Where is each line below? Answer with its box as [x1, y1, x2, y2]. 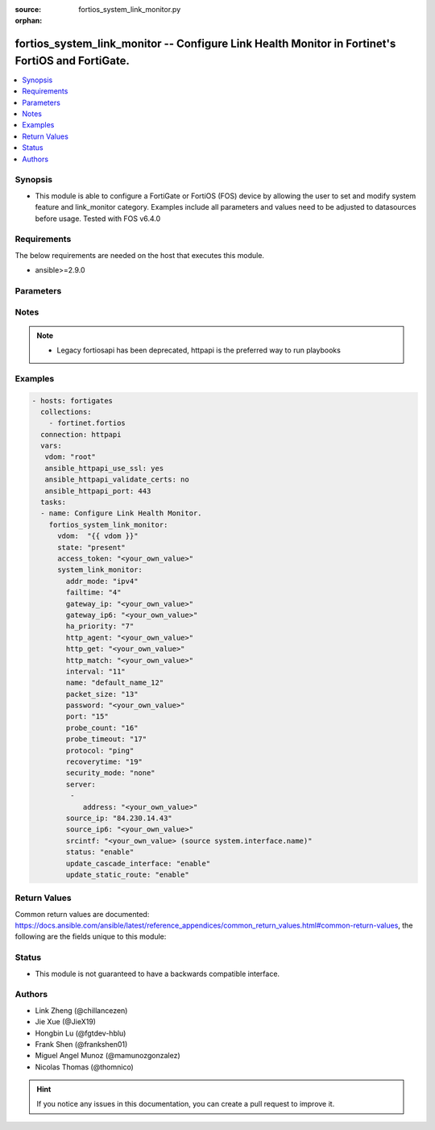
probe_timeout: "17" [65, 735, 147, 744]
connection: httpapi [40, 430, 122, 439]
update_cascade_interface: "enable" [65, 859, 211, 868]
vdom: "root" [44, 452, 97, 461]
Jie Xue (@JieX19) [35, 1017, 97, 1027]
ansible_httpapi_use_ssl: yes [44, 464, 164, 473]
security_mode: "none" [65, 769, 156, 778]
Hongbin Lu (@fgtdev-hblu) [35, 1028, 126, 1038]
